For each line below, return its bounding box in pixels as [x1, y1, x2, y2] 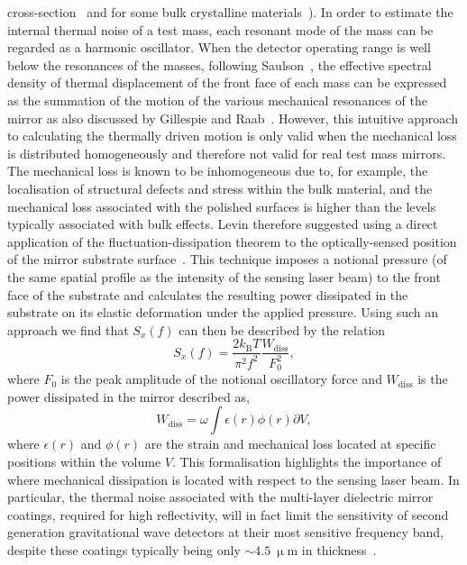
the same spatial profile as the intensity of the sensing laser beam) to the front [7, 267, 441, 286]
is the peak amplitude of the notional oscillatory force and [60, 369, 382, 388]
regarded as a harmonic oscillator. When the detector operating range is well [7, 38, 431, 57]
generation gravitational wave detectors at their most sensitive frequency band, [7, 523, 444, 542]
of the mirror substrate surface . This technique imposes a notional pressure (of [7, 250, 447, 269]
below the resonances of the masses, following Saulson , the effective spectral [7, 55, 432, 74]
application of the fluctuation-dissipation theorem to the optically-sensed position [7, 232, 457, 251]
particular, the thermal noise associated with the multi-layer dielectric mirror [7, 488, 434, 506]
